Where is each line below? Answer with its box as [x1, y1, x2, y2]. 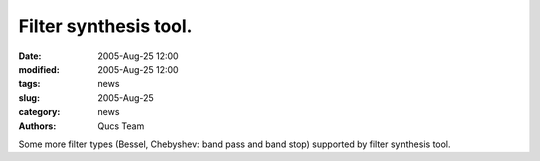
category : [18, 106, 61, 118]
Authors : [18, 120, 57, 132]
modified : [18, 63, 60, 75]
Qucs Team [97, 120, 145, 132]
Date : [18, 50, 42, 62]
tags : [18, 78, 41, 90]
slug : [18, 91, 40, 104]
